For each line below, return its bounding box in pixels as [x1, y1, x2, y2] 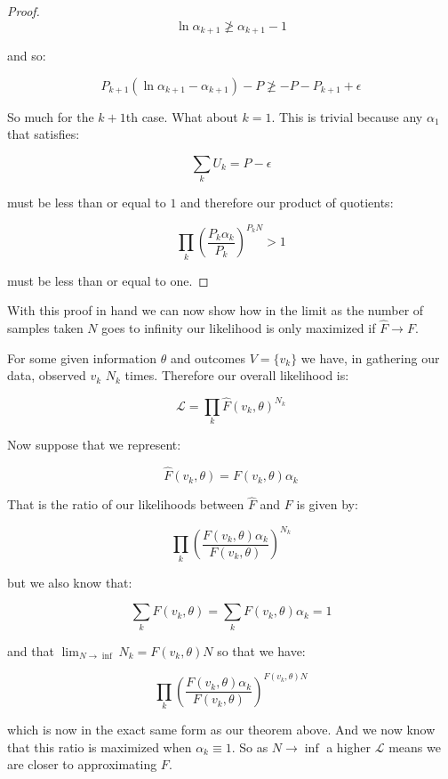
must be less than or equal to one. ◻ [7, 271, 209, 289]
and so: [7, 46, 46, 65]
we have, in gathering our [300, 348, 440, 367]
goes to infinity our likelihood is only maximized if [101, 318, 376, 337]
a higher [326, 737, 372, 756]
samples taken [7, 318, 84, 337]
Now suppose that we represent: [7, 435, 181, 454]
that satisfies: [7, 125, 80, 143]
